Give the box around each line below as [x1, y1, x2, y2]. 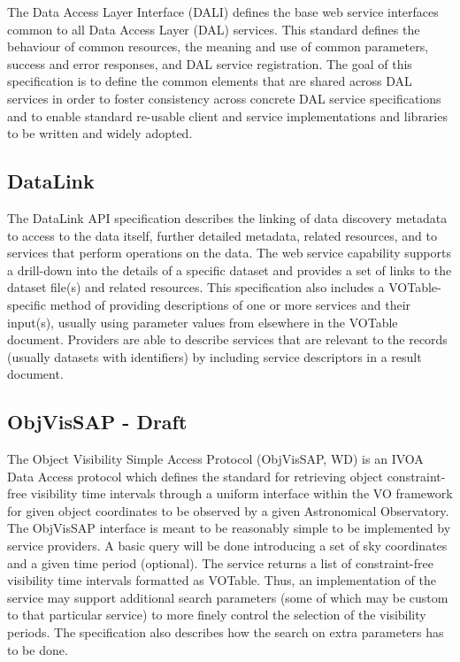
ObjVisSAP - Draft [7, 408, 188, 435]
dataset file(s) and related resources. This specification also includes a [7, 278, 385, 296]
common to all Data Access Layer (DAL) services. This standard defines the [7, 19, 420, 38]
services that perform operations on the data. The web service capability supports [7, 243, 451, 262]
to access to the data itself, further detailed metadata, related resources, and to [7, 226, 437, 244]
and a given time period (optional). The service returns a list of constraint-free [7, 553, 433, 572]
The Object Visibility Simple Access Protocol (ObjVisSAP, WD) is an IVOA [7, 450, 424, 468]
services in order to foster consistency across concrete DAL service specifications [7, 89, 441, 107]
